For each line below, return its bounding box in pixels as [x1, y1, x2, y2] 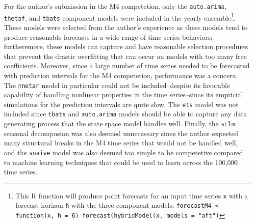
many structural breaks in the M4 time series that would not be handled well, [4, 138, 238, 148]
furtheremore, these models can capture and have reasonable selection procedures [4, 41, 248, 52]
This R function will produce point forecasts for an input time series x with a [15, 190, 248, 200]
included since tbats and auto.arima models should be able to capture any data [4, 109, 247, 119]
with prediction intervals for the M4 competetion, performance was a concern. [4, 70, 238, 80]
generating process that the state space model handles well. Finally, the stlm [4, 118, 235, 129]
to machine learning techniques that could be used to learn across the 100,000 [4, 157, 238, 167]
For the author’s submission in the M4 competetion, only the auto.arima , [4, 1, 227, 11]
